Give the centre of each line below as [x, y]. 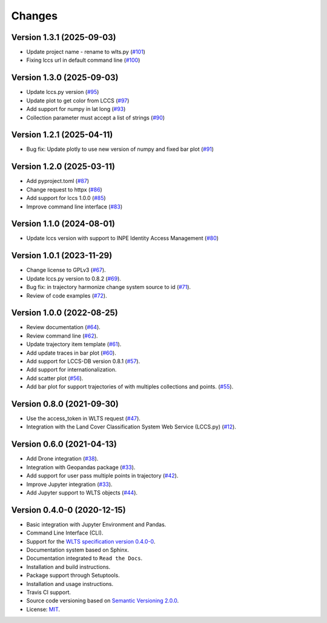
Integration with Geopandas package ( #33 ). [81, 467]
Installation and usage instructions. [70, 584]
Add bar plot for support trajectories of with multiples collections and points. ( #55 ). [130, 387]
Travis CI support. [48, 592]
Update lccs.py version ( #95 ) [63, 92]
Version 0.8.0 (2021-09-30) [65, 404]
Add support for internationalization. [71, 370]
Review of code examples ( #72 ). [67, 295]
